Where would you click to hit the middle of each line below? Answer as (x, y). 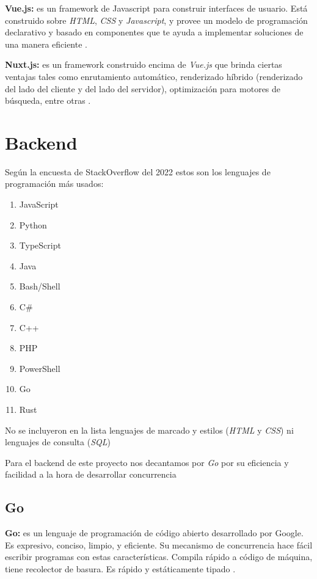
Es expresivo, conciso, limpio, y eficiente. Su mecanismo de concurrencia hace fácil (159, 544)
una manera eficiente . (46, 44)
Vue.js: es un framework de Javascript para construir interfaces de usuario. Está (156, 8)
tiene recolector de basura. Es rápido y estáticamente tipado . (120, 568)
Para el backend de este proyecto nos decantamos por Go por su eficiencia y (147, 462)
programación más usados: (54, 184)
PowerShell (40, 368)
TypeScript (40, 245)
